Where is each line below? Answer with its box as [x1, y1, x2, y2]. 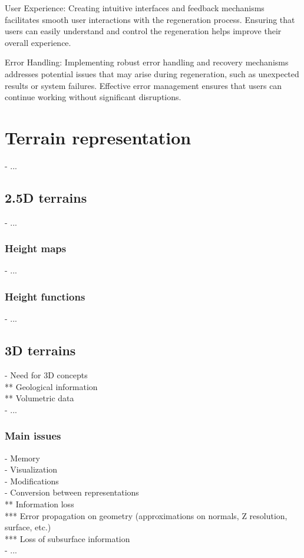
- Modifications [5, 474, 59, 487]
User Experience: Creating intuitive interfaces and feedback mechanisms [5, 2, 265, 14]
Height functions [5, 289, 85, 303]
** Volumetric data [5, 392, 74, 404]
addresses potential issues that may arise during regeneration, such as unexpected [5, 67, 299, 80]
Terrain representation [5, 125, 191, 149]
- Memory [5, 451, 40, 464]
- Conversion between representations [5, 486, 139, 498]
